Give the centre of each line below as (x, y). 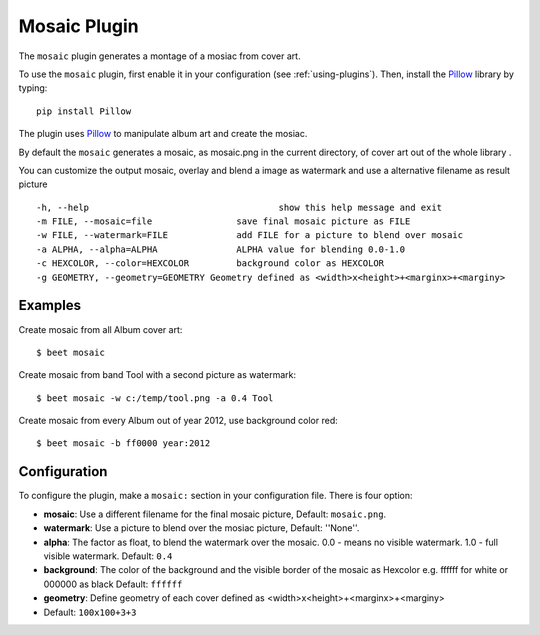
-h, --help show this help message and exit (239, 207)
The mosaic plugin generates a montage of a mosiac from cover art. (159, 56)
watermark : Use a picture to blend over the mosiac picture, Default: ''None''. (201, 528)
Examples (50, 305)
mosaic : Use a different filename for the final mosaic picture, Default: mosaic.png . (215, 514)
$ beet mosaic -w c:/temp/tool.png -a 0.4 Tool (155, 398)
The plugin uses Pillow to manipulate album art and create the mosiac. (163, 134)
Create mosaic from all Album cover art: (100, 329)
